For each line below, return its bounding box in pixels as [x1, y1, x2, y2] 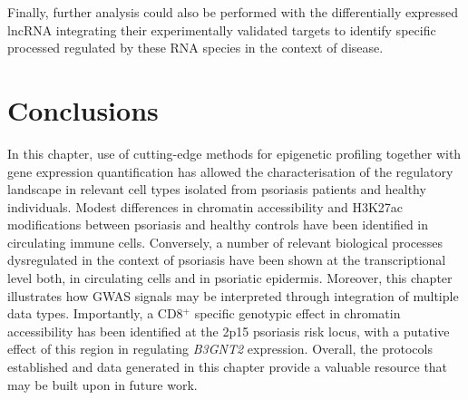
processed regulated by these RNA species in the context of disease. [7, 38, 384, 57]
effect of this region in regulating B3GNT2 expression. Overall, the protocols [7, 339, 433, 358]
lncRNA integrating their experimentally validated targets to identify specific [7, 20, 436, 39]
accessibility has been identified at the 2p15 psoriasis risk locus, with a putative [7, 321, 450, 340]
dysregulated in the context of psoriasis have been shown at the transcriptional [7, 250, 446, 269]
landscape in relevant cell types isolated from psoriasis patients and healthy [7, 180, 426, 199]
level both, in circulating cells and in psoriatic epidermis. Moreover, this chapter [7, 268, 453, 288]
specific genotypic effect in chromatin [194, 304, 401, 323]
